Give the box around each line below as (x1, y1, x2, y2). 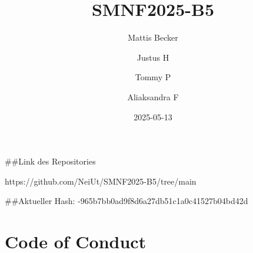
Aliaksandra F (127, 90, 179, 103)
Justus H (137, 51, 169, 63)
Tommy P (135, 71, 171, 83)
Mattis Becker (128, 31, 178, 44)
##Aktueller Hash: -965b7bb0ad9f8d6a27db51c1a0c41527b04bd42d (5, 195, 248, 207)
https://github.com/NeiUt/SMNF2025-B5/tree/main (5, 175, 197, 187)
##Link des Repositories (5, 155, 96, 167)
